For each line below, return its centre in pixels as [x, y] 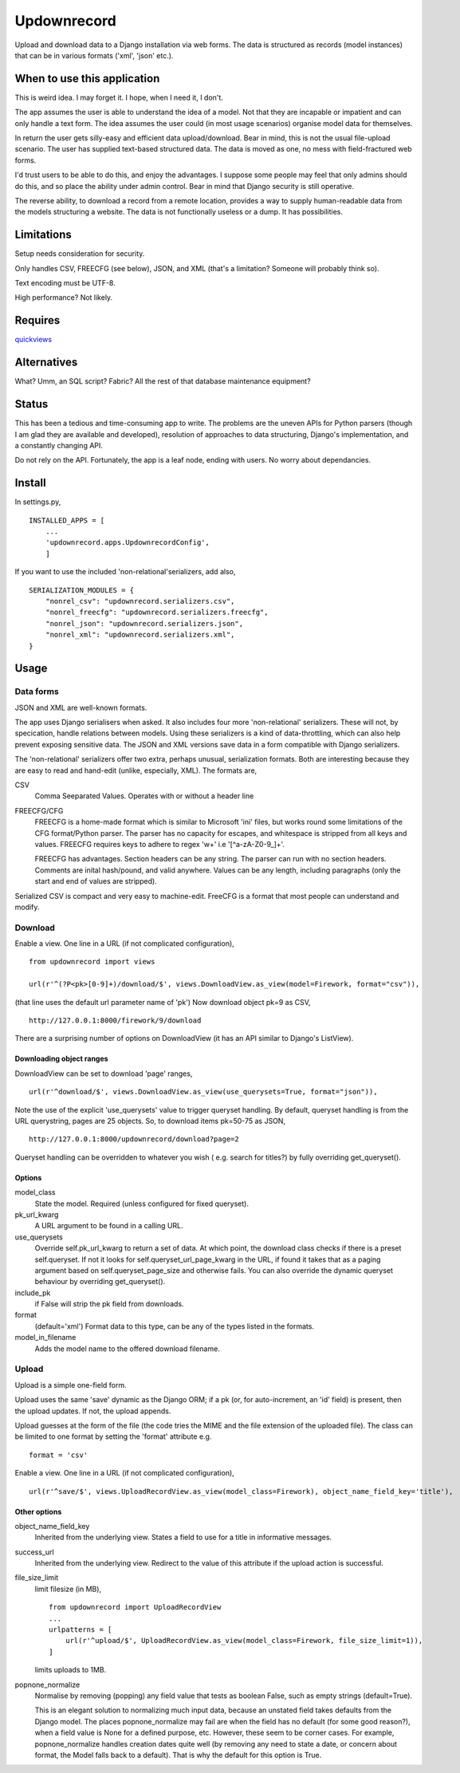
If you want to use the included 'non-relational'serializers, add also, [125, 572]
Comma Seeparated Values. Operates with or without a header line [144, 796]
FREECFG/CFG [39, 810]
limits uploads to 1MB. [71, 1670]
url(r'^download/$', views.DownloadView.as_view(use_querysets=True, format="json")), [203, 1092]
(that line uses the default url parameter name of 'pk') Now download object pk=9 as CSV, [163, 1002]
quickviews [33, 340]
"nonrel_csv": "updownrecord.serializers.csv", [140, 601]
